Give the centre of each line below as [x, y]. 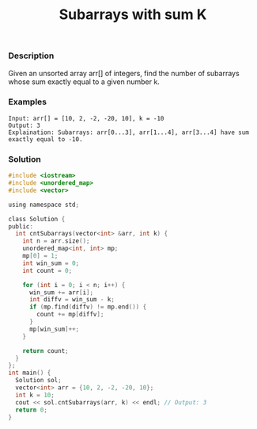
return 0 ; [31, 410]
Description [31, 56]
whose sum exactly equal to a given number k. [84, 82]
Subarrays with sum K [133, 15]
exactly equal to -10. [45, 139]
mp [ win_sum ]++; [54, 329]
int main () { [30, 373]
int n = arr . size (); [56, 241]
